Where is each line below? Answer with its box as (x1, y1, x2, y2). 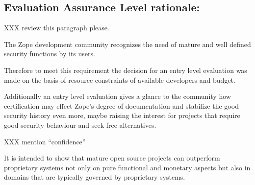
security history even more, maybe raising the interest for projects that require (4, 110, 240, 120)
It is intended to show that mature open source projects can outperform (4, 153, 220, 163)
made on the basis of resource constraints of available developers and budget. (4, 74, 235, 85)
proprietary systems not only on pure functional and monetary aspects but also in (4, 162, 251, 172)
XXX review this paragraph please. (4, 23, 109, 33)
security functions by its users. (4, 48, 95, 59)
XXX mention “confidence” (4, 136, 86, 146)
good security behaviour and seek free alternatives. (4, 119, 156, 130)
